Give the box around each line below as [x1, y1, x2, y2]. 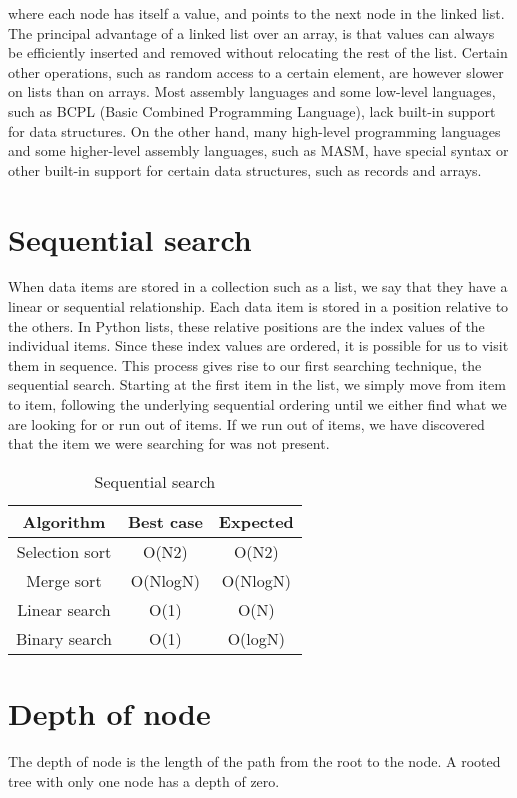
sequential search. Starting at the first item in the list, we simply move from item [8, 374, 506, 395]
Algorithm [22, 509, 106, 533]
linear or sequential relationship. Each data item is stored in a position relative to [8, 296, 509, 317]
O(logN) [227, 626, 285, 650]
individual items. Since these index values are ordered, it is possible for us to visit [8, 335, 509, 356]
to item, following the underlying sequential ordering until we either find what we [8, 394, 507, 415]
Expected [218, 509, 294, 533]
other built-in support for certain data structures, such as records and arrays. [8, 159, 482, 180]
